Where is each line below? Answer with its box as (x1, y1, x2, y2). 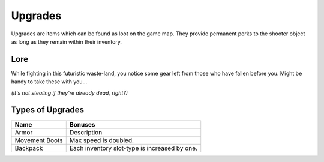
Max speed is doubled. (69, 136, 134, 144)
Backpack (14, 144, 43, 152)
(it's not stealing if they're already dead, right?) (11, 89, 128, 96)
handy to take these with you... (11, 78, 88, 85)
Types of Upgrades (11, 105, 84, 115)
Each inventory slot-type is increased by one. (69, 144, 198, 152)
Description (69, 128, 103, 136)
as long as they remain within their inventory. (11, 38, 122, 45)
